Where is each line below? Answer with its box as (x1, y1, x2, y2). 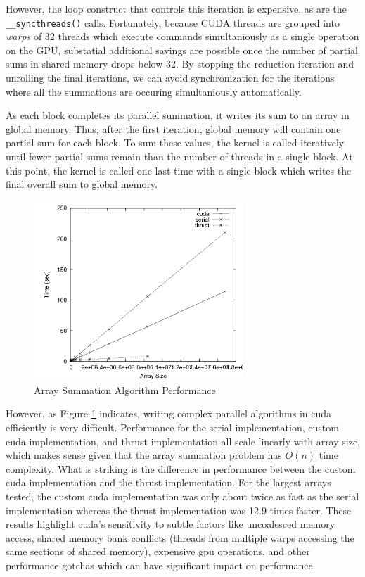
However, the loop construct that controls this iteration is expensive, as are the (6, 1, 347, 15)
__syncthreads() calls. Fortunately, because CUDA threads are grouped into (6, 15, 340, 30)
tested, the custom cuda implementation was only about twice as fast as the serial (6, 488, 359, 503)
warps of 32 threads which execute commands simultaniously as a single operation (6, 29, 359, 44)
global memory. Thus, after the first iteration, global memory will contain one (6, 121, 341, 136)
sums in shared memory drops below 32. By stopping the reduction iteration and (6, 56, 354, 71)
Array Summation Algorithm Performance (34, 382, 216, 397)
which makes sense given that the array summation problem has (6, 448, 282, 462)
